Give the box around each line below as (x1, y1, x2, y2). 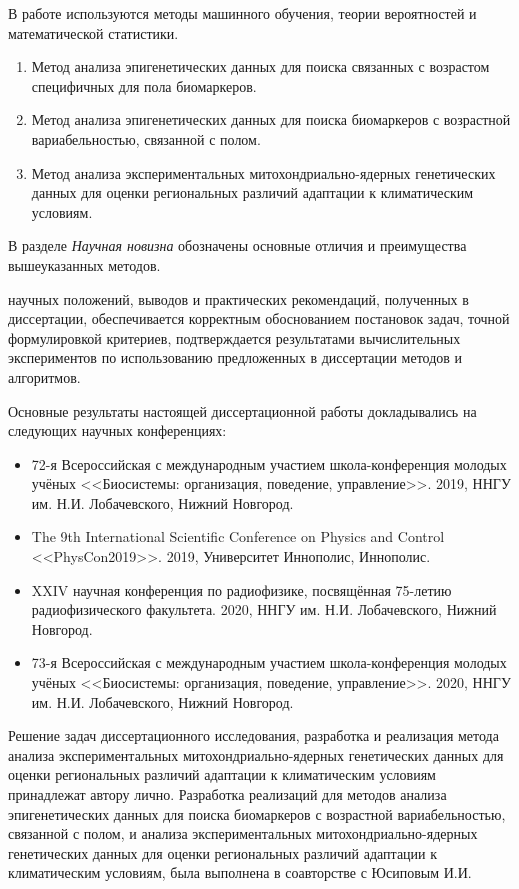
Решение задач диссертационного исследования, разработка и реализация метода (8, 725, 499, 746)
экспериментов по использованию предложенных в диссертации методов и (8, 347, 463, 368)
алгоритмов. (8, 366, 81, 387)
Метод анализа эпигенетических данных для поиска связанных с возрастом (31, 56, 490, 77)
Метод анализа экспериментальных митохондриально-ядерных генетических (31, 162, 496, 183)
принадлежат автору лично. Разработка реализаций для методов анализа (8, 784, 447, 804)
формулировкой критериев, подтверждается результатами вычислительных (8, 327, 461, 348)
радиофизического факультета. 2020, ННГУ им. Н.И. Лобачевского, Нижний (31, 599, 497, 620)
